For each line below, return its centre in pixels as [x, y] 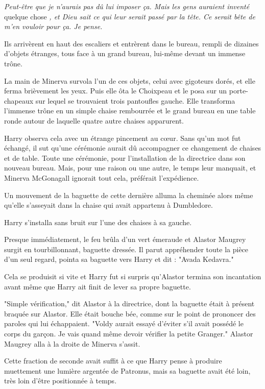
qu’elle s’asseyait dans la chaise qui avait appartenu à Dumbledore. [109, 205]
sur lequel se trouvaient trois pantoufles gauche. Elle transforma [135, 100]
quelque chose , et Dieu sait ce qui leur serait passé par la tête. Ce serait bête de [130, 16]
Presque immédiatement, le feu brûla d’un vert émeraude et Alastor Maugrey [125, 239]
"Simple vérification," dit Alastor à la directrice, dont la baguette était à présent [129, 303]
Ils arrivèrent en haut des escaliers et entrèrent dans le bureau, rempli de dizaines [131, 43]
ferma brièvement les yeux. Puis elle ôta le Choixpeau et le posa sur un [116, 91]
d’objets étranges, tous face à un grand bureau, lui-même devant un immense [125, 53]
